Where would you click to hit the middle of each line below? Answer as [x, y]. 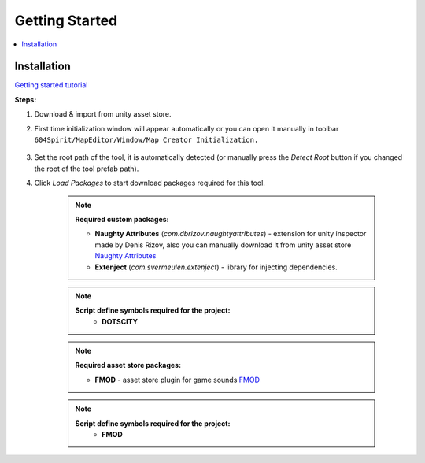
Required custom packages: [122, 219]
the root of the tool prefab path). [87, 169]
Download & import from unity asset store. [103, 114]
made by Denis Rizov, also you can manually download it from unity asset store [223, 245]
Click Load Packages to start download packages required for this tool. [150, 183]
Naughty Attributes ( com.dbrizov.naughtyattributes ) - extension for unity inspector [231, 234]
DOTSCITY [120, 321]
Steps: [26, 99]
